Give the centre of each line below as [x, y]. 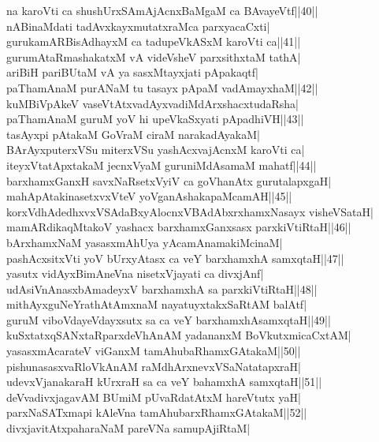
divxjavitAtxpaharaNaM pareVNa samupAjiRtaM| [128, 428]
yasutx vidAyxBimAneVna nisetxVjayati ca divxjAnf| [135, 273]
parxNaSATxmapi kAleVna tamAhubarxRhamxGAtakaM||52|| [157, 412]
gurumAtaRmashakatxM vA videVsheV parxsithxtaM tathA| [154, 56]
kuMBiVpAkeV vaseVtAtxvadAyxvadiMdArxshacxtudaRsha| [152, 103]
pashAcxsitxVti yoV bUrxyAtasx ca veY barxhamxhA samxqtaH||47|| [175, 258]
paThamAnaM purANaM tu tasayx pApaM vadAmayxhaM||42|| [162, 87]
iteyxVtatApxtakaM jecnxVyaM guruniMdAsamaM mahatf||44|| [162, 165]
